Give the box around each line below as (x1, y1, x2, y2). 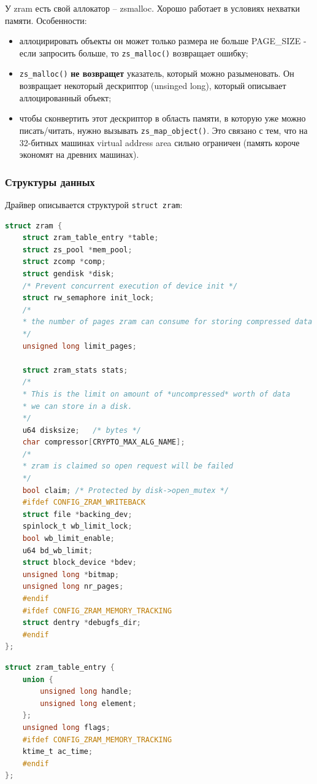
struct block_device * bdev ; (22, 558, 137, 567)
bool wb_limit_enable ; (22, 534, 115, 543)
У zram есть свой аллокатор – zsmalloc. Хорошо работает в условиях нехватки (5, 2, 300, 14)
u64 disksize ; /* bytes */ (22, 425, 141, 435)
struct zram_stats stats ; (22, 365, 128, 375)
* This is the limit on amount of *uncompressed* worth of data (22, 389, 291, 398)
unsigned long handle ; (40, 687, 132, 696)
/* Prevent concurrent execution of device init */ (22, 281, 238, 290)
